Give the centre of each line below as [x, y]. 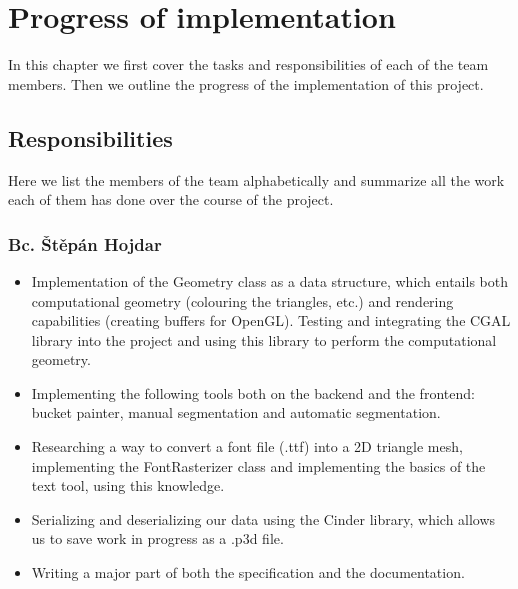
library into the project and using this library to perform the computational [264, 339]
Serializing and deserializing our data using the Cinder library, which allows [263, 518]
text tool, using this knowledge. [128, 485]
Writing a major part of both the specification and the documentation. [248, 572]
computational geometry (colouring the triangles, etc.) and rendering [242, 300]
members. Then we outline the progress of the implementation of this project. [246, 83]
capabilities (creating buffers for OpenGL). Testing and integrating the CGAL [271, 320]
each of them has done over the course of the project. [171, 199]
